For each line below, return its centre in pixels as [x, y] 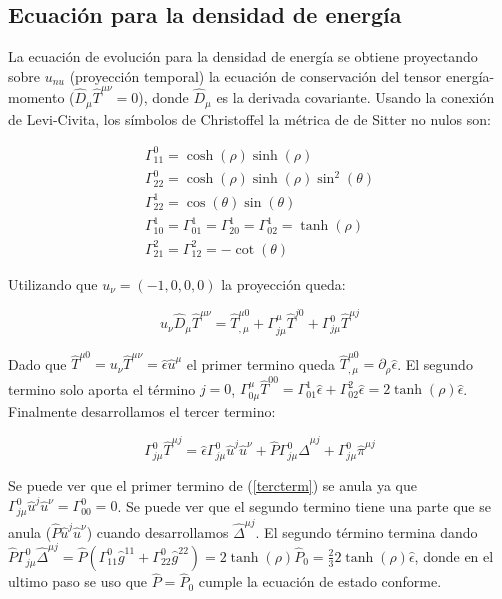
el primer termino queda [261, 363]
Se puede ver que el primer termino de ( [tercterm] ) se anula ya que [213, 484]
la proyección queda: [283, 283]
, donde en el [454, 555]
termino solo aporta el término [102, 388]
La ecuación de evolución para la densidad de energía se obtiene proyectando [243, 56]
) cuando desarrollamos [157, 531]
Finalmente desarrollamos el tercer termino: [142, 410]
